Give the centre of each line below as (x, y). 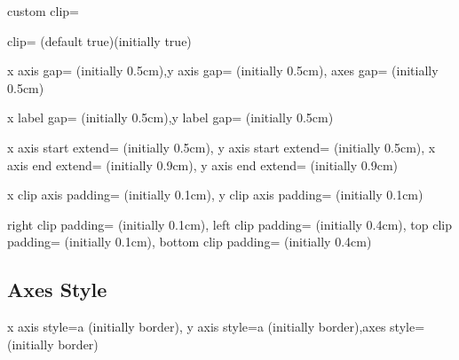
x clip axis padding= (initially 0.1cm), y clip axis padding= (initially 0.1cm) (215, 195)
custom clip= (43, 11)
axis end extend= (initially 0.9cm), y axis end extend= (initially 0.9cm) (203, 164)
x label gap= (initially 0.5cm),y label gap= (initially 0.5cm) (170, 117)
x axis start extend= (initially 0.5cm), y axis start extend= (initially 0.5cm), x (222, 147)
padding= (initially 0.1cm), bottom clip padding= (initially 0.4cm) (190, 242)
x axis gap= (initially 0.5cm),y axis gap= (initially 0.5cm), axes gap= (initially (223, 70)
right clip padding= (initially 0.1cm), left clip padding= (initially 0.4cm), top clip (230, 224)
